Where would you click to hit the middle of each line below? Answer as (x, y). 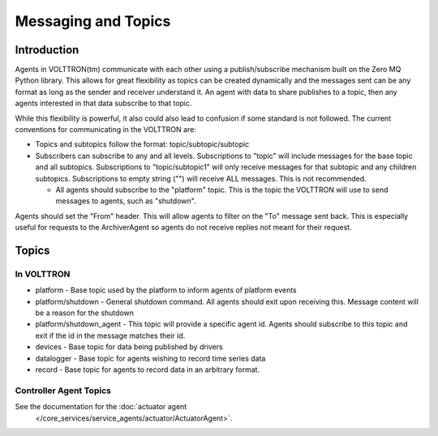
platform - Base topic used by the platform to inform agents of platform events (166, 290)
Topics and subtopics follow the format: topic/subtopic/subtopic (142, 144)
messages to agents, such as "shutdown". (126, 201)
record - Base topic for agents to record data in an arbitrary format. (147, 370)
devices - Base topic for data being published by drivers (129, 347)
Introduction (47, 50)
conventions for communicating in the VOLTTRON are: (105, 130)
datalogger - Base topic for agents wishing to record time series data (150, 358)
